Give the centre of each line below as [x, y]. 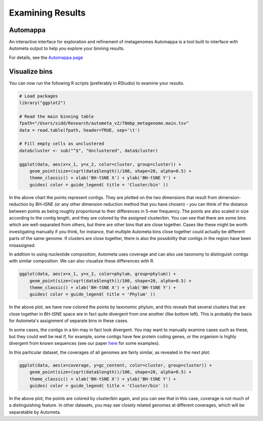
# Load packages [39, 96]
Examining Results [47, 13]
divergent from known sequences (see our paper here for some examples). [85, 343]
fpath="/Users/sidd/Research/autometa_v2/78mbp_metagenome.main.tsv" [104, 123]
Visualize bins [31, 71]
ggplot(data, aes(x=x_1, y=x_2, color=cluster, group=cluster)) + [100, 164]
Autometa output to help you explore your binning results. [67, 48]
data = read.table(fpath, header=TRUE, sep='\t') [80, 130]
